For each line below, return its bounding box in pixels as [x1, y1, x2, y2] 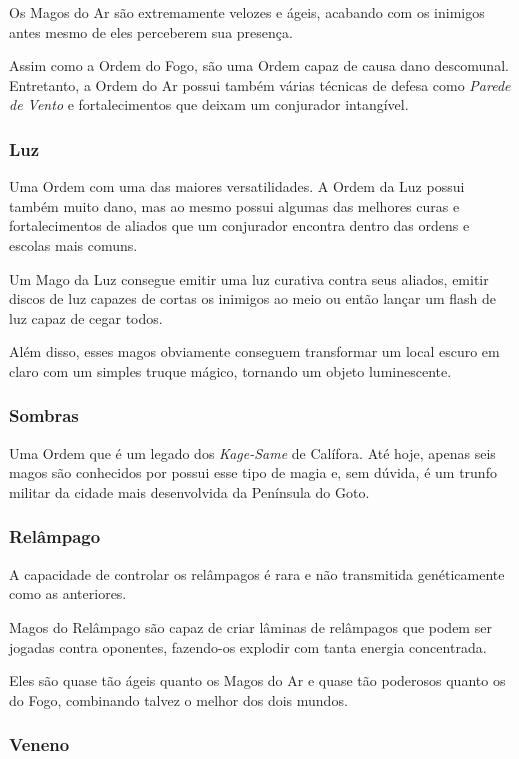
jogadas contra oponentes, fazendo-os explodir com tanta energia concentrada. [9, 636, 487, 657]
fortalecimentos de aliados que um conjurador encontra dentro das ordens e [9, 215, 470, 236]
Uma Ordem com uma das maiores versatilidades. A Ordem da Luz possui [9, 176, 465, 197]
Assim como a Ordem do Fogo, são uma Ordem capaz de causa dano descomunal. [9, 55, 509, 76]
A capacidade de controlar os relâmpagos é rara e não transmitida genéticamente [9, 563, 505, 584]
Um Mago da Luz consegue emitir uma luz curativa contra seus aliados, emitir [9, 268, 489, 289]
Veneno [9, 732, 70, 757]
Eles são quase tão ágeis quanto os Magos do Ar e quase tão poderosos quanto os [9, 670, 506, 691]
